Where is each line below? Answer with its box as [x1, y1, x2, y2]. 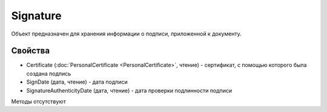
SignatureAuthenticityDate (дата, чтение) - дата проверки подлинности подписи [26, 87, 233, 94]
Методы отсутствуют [11, 98, 66, 105]
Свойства [11, 46, 50, 56]
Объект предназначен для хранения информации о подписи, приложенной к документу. [11, 30, 242, 37]
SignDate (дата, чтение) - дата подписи [26, 78, 128, 86]
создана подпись [26, 70, 71, 77]
